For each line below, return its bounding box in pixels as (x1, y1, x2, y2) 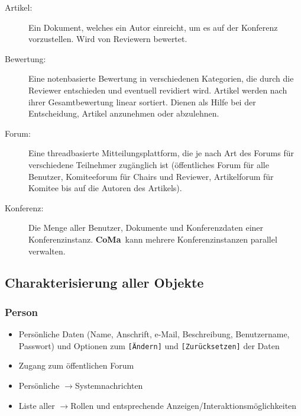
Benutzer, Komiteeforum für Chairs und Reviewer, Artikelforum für (28, 170, 274, 182)
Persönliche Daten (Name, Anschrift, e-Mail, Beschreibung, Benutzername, (18, 328, 290, 340)
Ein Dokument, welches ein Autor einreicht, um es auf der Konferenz (28, 21, 278, 33)
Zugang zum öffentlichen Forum (18, 359, 134, 372)
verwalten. (28, 244, 66, 257)
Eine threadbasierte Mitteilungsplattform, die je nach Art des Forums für (28, 147, 294, 159)
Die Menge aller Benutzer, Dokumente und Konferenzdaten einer (28, 221, 264, 234)
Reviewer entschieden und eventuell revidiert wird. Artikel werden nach (28, 83, 287, 96)
